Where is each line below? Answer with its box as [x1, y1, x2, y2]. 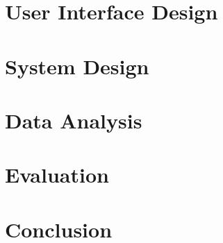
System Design [5, 51, 149, 80]
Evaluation [5, 160, 109, 189]
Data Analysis [5, 106, 142, 134]
